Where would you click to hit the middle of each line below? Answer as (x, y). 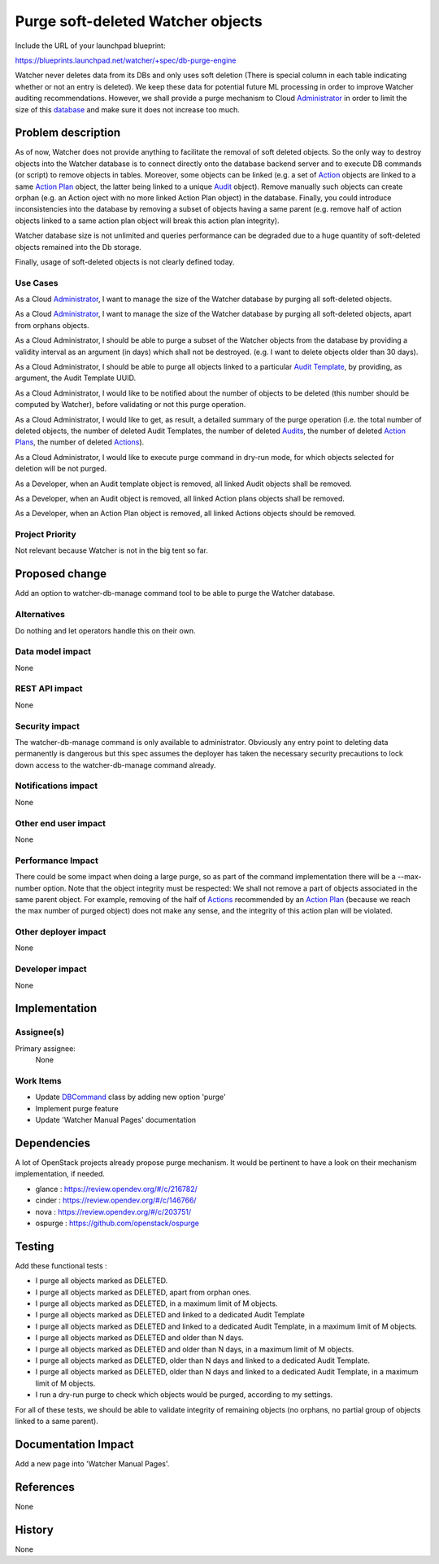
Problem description (68, 133)
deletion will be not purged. (61, 469)
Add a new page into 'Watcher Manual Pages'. (92, 1463)
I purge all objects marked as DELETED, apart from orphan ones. (143, 1292)
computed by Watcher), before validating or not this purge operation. (130, 405)
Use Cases (37, 283)
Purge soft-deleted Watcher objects (139, 21)
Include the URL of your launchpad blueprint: (90, 46)
